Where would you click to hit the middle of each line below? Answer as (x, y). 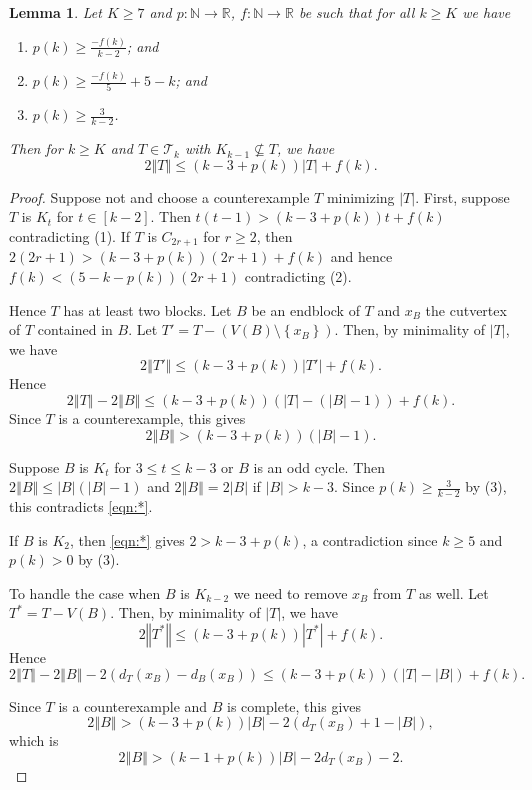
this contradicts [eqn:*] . (81, 506)
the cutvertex (466, 309)
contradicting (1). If (70, 235)
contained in (75, 329)
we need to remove (290, 592)
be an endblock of (305, 309)
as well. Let (453, 592)
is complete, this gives (294, 705)
